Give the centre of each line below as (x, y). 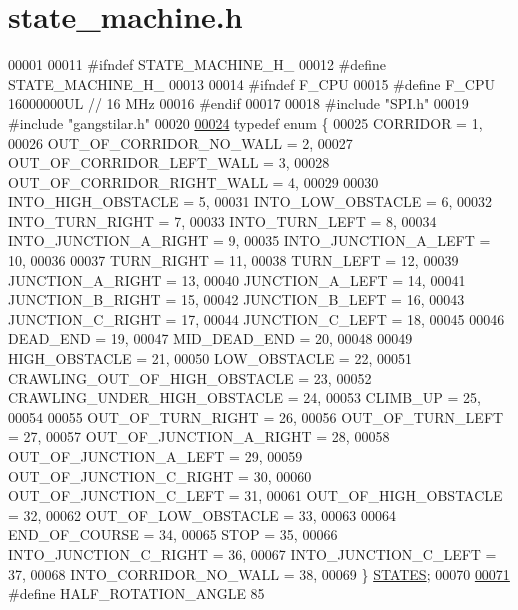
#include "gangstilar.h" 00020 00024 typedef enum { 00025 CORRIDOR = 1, (245, 122)
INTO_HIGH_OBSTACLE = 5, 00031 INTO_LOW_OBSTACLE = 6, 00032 (250, 201)
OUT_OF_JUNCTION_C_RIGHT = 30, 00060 (160, 475)
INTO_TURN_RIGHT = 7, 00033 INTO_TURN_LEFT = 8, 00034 (222, 220)
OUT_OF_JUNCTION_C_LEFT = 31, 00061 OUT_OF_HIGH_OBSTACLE (255, 495)
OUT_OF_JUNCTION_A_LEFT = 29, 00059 (155, 456)
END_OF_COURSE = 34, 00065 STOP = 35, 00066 (173, 534)
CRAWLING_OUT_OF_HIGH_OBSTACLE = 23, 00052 (190, 377)
